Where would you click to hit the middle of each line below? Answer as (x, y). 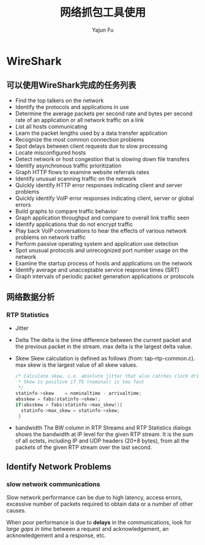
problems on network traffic (50, 237)
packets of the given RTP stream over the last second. (84, 448)
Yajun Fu (103, 30)
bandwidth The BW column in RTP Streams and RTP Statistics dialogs (103, 428)
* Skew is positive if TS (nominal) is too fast (81, 382)
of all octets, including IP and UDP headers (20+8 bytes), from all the (102, 441)
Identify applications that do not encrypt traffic (74, 224)
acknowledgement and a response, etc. (56, 535)
